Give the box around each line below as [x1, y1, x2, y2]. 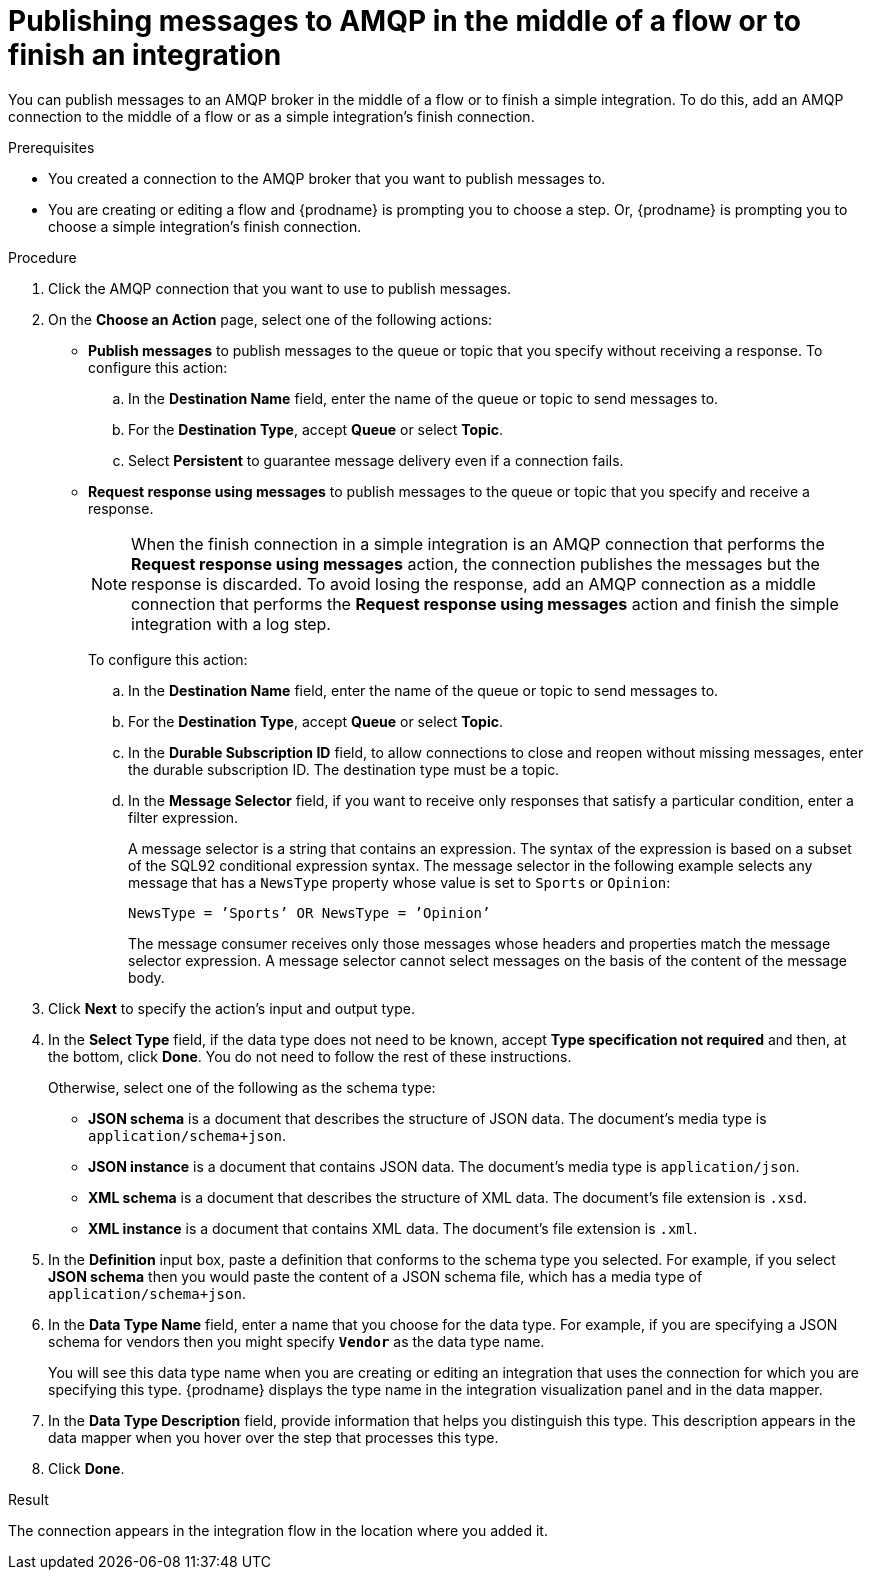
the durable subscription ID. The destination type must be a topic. [128, 760, 560, 778]
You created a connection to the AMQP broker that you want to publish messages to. [48, 169, 606, 187]
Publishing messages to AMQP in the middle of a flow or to [8, 4, 801, 38]
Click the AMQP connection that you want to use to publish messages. [48, 279, 512, 297]
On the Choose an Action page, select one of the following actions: [48, 310, 493, 328]
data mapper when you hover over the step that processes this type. [48, 1428, 499, 1446]
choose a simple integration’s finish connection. [48, 217, 362, 235]
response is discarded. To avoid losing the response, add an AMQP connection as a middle [131, 573, 816, 594]
